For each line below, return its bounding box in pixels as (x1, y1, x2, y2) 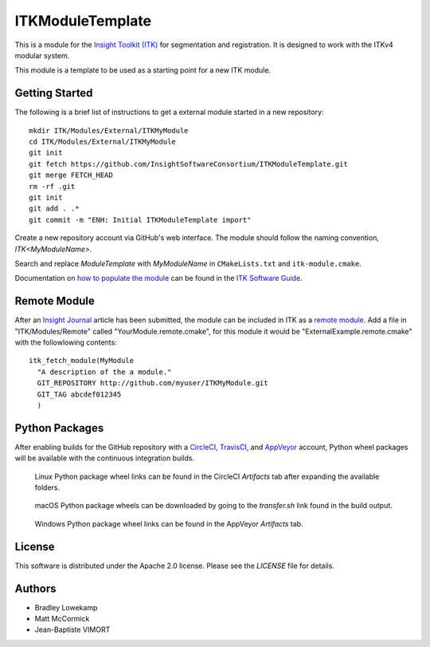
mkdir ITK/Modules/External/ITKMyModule (29, 126, 189, 135)
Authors (14, 582, 57, 595)
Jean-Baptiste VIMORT (34, 625, 111, 634)
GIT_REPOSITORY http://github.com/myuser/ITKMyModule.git (37, 379, 268, 388)
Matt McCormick (34, 614, 90, 624)
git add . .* (29, 204, 80, 213)
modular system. (14, 50, 70, 60)
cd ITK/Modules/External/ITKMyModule (29, 137, 177, 147)
